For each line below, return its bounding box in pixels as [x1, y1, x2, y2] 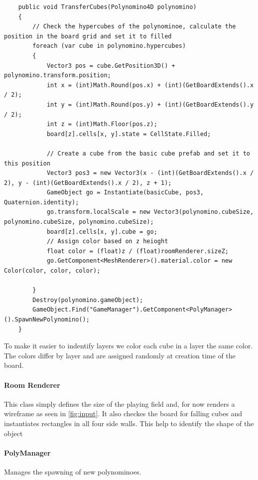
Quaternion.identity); [4, 198, 79, 206]
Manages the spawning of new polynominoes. [4, 466, 141, 477]
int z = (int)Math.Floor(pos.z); [46, 121, 157, 128]
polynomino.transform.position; [4, 72, 111, 79]
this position [4, 160, 51, 167]
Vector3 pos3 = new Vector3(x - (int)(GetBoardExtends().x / [46, 169, 254, 177]
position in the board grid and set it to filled [4, 32, 172, 40]
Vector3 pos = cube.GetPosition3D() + [46, 62, 175, 69]
